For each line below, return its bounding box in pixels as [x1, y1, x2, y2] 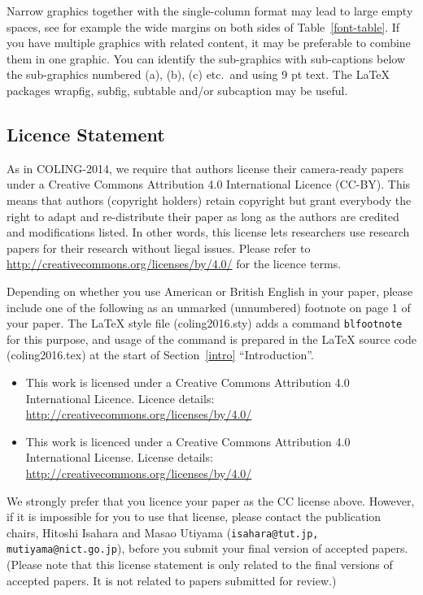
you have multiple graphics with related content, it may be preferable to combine [7, 34, 411, 51]
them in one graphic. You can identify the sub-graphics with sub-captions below [7, 50, 406, 67]
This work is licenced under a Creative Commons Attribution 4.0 [25, 432, 351, 450]
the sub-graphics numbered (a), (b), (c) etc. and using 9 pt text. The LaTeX [7, 66, 390, 83]
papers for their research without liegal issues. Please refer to [7, 239, 311, 256]
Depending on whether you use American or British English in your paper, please [7, 282, 413, 299]
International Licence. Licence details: [25, 389, 215, 406]
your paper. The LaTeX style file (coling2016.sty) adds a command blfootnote [7, 315, 403, 332]
